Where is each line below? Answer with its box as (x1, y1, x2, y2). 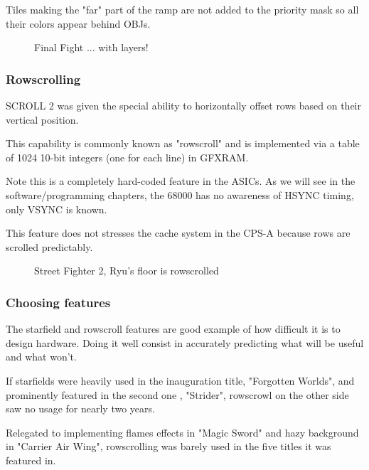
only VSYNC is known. (6, 201, 107, 216)
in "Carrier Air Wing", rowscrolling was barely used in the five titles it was (6, 439, 331, 454)
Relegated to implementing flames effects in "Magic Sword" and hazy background (6, 424, 359, 439)
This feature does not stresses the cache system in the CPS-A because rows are (6, 225, 351, 240)
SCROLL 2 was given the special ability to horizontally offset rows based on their (6, 98, 361, 112)
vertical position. (6, 112, 79, 127)
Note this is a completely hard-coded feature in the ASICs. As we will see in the (6, 173, 355, 188)
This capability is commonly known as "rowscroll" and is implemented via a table (6, 136, 360, 151)
